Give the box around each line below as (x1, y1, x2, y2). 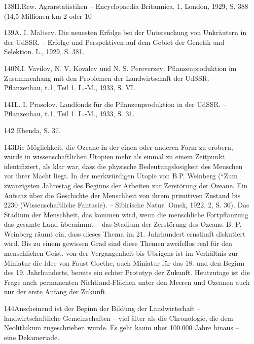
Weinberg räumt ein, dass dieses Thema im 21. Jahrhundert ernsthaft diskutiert (4, 228, 246, 239)
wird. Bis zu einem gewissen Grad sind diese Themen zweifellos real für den (4, 238, 232, 248)
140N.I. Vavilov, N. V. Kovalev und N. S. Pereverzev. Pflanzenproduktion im (4, 63, 237, 73)
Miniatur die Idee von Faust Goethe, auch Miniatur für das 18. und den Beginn (4, 257, 245, 268)
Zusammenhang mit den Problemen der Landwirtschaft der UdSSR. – (4, 72, 215, 83)
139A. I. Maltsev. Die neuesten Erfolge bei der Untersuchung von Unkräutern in (4, 27, 247, 37)
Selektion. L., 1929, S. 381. (4, 46, 85, 57)
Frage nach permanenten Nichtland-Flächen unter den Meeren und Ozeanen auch (4, 276, 250, 287)
